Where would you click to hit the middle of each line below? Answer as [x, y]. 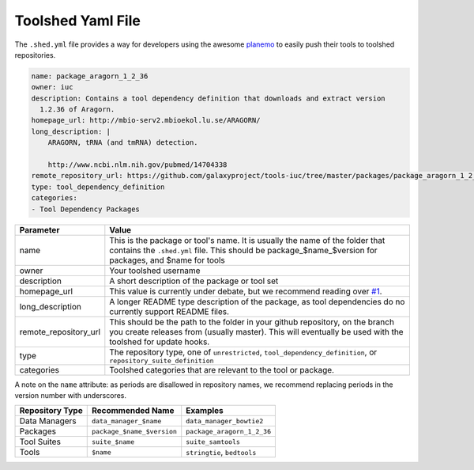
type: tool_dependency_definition [98, 187]
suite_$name [113, 442]
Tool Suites [40, 442]
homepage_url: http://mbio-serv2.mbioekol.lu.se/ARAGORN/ [146, 120]
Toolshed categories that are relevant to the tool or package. [222, 370]
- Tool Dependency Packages [85, 209]
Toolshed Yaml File [78, 21]
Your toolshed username [155, 271]
